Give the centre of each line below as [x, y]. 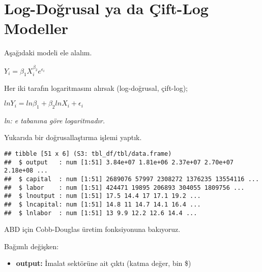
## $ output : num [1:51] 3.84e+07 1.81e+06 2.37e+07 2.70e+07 [119, 162]
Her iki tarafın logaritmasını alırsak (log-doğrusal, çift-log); [96, 88]
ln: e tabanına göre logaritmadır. [55, 120]
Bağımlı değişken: [32, 246]
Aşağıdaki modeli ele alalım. [48, 53]
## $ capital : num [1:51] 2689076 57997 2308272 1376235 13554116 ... [132, 179]
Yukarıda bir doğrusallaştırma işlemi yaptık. [73, 137]
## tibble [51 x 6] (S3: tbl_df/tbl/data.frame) [88, 154]
